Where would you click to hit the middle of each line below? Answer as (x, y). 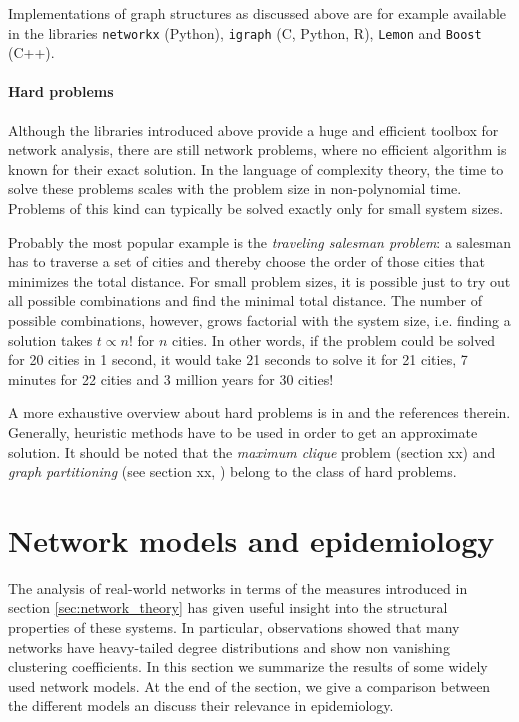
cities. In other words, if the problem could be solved (334, 339)
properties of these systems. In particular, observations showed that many (234, 627)
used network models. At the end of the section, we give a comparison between (249, 685)
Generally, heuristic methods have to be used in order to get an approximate (243, 431)
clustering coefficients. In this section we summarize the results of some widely (248, 666)
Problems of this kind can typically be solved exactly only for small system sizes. (256, 208)
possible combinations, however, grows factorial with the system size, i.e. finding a (259, 319)
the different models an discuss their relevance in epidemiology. (201, 705)
